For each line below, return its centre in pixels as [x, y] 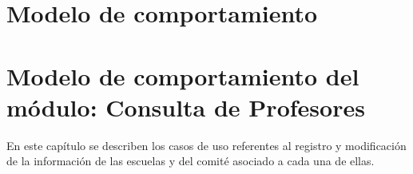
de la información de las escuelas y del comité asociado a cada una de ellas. [191, 161]
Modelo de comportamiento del [183, 75]
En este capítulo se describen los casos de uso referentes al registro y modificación [206, 145]
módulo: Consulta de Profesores [186, 107]
